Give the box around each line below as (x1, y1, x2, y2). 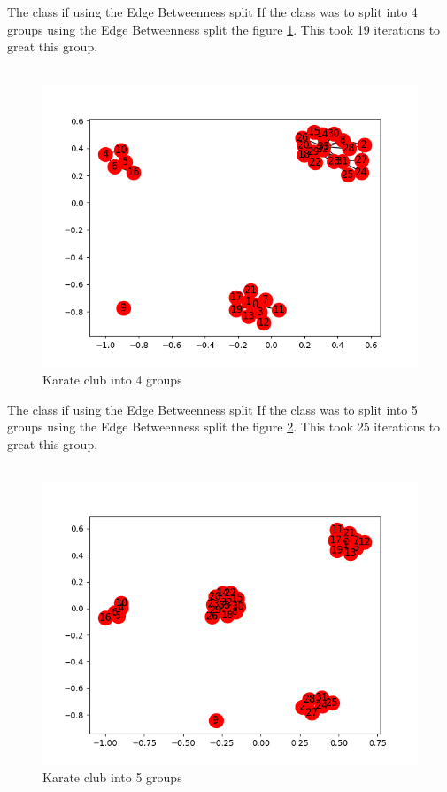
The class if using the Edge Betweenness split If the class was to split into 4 (7, 3, 418, 20)
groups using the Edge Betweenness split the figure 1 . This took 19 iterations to (7, 19, 441, 38)
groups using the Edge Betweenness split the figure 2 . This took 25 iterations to (7, 417, 441, 436)
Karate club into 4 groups (42, 369, 182, 388)
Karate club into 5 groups (42, 767, 182, 786)
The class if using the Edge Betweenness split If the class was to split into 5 (7, 400, 418, 418)
